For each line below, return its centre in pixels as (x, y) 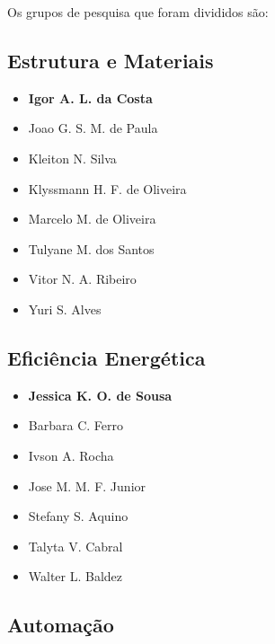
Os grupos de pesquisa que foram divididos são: (138, 12)
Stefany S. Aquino (78, 516)
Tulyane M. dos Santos (91, 248)
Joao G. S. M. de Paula (93, 128)
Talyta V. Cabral (75, 546)
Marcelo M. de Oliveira (92, 219)
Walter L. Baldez (75, 576)
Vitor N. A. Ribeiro (82, 279)
